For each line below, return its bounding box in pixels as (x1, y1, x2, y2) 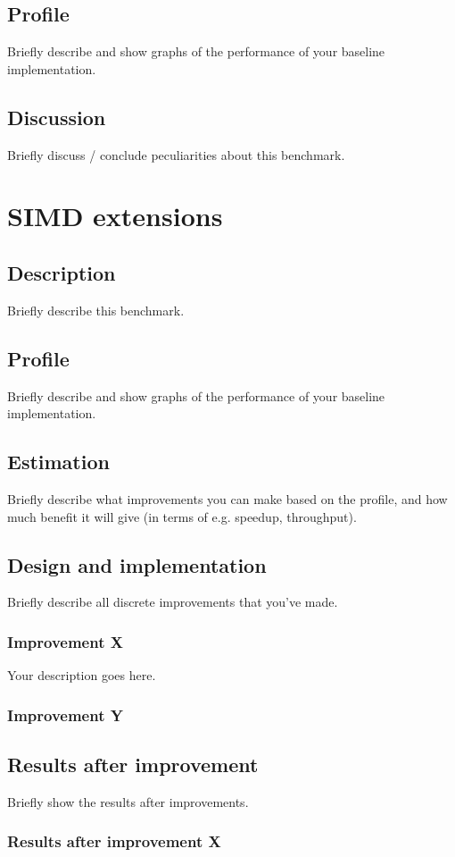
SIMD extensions (7, 197, 223, 234)
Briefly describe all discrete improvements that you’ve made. (7, 592, 338, 611)
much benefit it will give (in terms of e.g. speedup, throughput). (7, 507, 357, 525)
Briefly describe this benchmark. (7, 300, 185, 319)
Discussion (7, 103, 106, 130)
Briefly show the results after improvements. (7, 792, 249, 811)
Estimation (7, 448, 110, 475)
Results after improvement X (7, 830, 221, 853)
